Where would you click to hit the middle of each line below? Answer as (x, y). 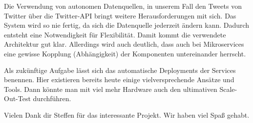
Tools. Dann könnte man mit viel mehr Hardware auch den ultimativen (111, 89)
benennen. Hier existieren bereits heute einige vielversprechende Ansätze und (119, 79)
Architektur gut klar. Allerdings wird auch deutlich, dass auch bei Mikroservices (124, 44)
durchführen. (52, 98)
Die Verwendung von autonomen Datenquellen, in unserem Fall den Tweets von (123, 6)
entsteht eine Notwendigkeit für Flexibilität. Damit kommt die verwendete (115, 34)
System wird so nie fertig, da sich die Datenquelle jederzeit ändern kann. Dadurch (127, 25)
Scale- (228, 89)
